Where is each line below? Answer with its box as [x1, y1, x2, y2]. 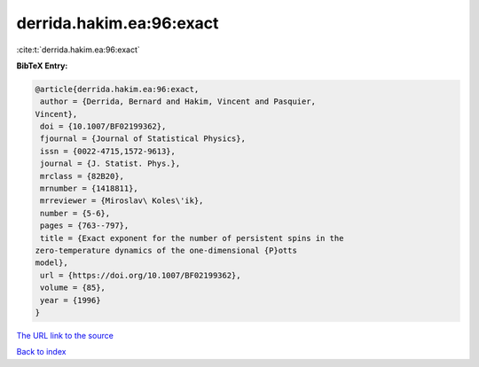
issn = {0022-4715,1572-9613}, [40, 146, 177, 156]
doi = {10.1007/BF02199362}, [40, 121, 167, 132]
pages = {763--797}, [40, 221, 130, 230]
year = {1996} [40, 295, 101, 305]
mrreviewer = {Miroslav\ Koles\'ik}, [40, 196, 204, 206]
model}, [35, 258, 68, 268]
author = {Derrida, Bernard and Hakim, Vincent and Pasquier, [40, 97, 317, 106]
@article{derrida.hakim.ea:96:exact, [35, 84, 200, 94]
